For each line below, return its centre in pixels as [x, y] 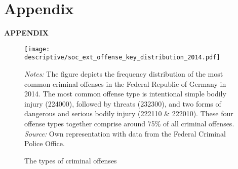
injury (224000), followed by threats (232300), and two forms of [123, 103]
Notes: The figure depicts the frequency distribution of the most [124, 74]
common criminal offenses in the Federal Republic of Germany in [125, 83]
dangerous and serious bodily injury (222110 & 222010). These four [129, 113]
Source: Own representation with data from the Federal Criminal [125, 133]
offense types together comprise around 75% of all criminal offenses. [129, 123]
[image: [37, 49]
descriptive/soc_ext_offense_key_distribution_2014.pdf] [122, 58]
